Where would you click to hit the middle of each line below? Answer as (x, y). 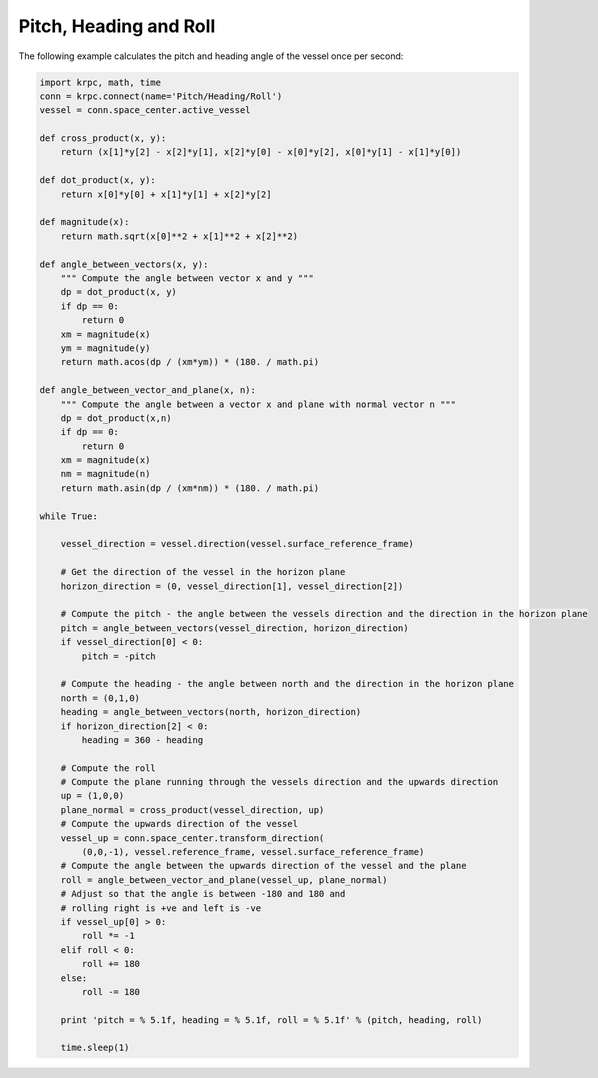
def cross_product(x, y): (103, 138)
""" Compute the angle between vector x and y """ (187, 278)
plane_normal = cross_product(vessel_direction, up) (192, 809)
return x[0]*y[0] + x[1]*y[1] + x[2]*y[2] (166, 194)
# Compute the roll (108, 768)
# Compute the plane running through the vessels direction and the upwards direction (279, 782)
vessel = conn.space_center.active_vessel (145, 110)
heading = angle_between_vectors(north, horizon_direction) (211, 712)
